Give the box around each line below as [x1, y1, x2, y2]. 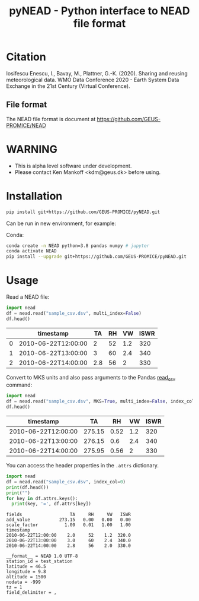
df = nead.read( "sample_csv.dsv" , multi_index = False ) [6, 310, 142, 316]
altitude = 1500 [6, 574, 46, 580]
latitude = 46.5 [6, 564, 46, 570]
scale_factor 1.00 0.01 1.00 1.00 [6, 522, 131, 528]
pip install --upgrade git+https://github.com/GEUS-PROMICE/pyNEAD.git [6, 254, 187, 260]
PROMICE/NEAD [6, 122, 46, 129]
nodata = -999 [6, 579, 41, 586]
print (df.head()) [6, 484, 49, 491]
